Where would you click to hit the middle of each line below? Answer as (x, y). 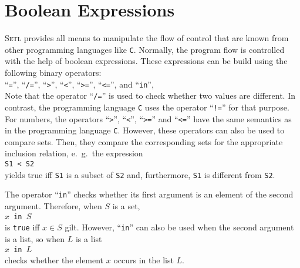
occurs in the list (144, 260)
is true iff (22, 227)
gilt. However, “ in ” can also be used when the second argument (179, 227)
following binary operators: (53, 72)
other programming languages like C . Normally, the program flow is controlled (145, 49)
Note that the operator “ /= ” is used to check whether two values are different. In (150, 96)
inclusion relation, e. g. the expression (74, 153)
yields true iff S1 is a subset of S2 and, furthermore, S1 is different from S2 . (140, 174)
